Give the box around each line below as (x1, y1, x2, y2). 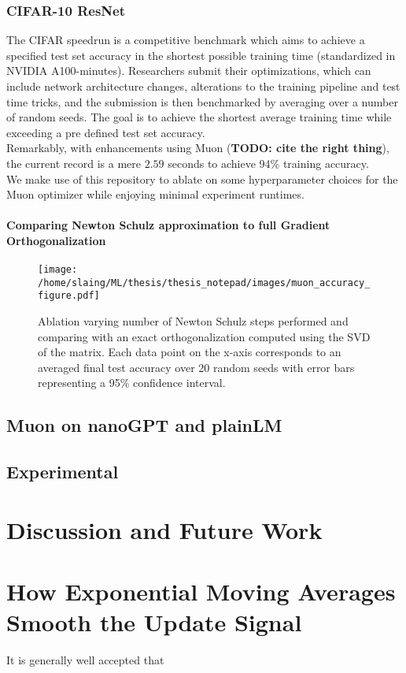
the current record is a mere (6, 154, 141, 171)
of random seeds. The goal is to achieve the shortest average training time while (6, 109, 392, 125)
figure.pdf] (38, 290, 100, 302)
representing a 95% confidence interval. (38, 374, 226, 391)
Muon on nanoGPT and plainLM (6, 413, 282, 437)
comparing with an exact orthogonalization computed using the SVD (38, 328, 371, 344)
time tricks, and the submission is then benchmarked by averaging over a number (6, 93, 398, 110)
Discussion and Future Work (6, 513, 323, 545)
